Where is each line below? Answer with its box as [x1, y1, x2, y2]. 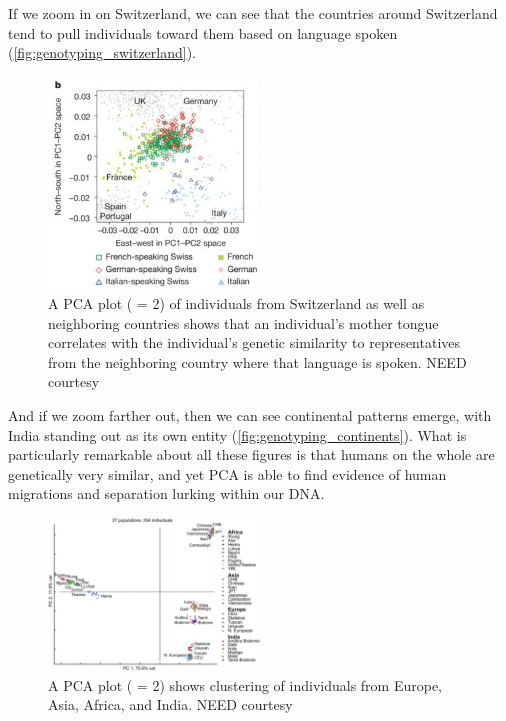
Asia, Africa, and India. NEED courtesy [48, 694, 293, 715]
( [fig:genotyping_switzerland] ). [8, 42, 197, 63]
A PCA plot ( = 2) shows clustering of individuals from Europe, [48, 674, 443, 695]
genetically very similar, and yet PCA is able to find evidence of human [8, 463, 447, 484]
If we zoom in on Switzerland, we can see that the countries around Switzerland [8, 3, 498, 23]
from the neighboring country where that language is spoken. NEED [48, 351, 467, 372]
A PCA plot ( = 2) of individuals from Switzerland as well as [48, 292, 425, 313]
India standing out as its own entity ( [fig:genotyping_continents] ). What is [8, 424, 467, 445]
